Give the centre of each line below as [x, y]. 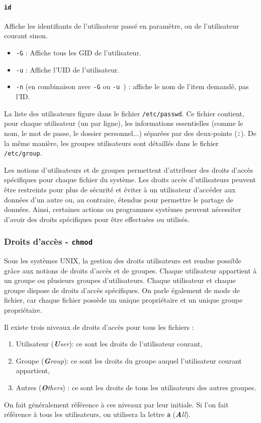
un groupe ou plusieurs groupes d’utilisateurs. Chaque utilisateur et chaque [120, 280]
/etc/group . [23, 153]
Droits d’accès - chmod [49, 241]
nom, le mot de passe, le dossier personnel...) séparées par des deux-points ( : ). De [130, 133]
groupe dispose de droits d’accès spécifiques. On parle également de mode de [122, 290]
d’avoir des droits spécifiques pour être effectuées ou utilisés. [97, 219]
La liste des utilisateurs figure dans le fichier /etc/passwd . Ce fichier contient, [124, 113]
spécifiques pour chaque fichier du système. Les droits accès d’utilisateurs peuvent [130, 180]
